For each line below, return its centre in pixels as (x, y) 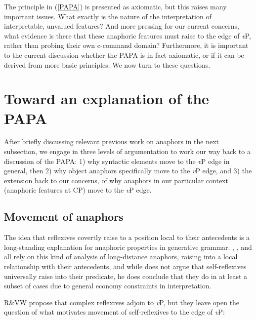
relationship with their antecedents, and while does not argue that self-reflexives (125, 266)
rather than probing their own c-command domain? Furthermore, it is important (126, 45)
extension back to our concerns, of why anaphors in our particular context (116, 180)
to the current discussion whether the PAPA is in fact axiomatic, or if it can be (124, 55)
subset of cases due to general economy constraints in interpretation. (108, 286)
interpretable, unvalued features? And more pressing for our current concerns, (122, 26)
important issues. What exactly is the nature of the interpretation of (108, 16)
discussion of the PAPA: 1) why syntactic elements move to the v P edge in (117, 161)
